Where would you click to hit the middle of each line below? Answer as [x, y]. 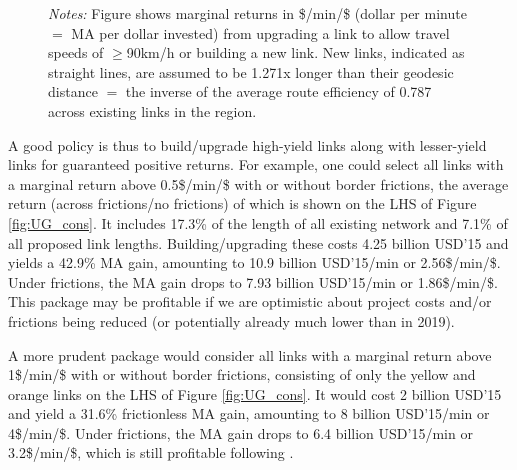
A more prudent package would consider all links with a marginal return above [250, 354]
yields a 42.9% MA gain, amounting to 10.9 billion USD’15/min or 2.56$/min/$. [254, 262]
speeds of [76, 52]
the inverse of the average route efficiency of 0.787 [278, 91]
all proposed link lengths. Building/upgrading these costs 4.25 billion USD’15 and [258, 242]
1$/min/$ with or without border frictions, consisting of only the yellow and [242, 374]
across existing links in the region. [152, 110]
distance [73, 91]
